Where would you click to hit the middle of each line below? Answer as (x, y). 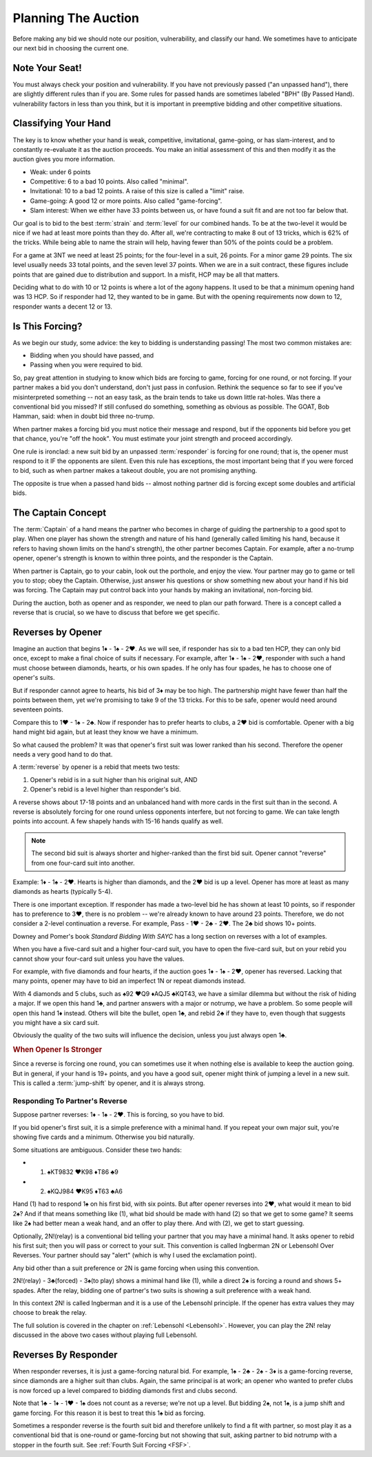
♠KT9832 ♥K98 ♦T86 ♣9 (83, 1172)
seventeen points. (38, 710)
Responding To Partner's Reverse (70, 1101)
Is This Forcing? (48, 326)
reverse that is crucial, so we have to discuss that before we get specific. (116, 613)
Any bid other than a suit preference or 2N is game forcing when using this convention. (136, 1268)
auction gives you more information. (64, 159)
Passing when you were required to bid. (86, 365)
